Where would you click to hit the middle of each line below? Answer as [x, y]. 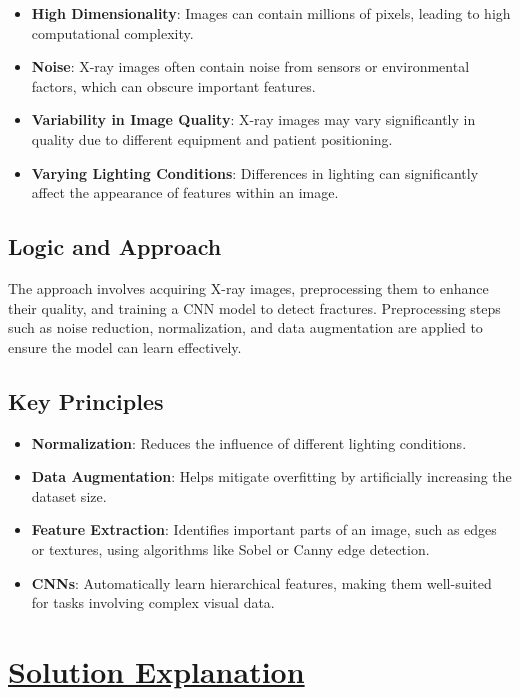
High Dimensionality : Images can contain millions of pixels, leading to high [271, 13]
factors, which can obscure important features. [173, 85]
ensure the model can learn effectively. [125, 346]
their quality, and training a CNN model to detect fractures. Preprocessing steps [254, 307]
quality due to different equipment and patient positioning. [212, 138]
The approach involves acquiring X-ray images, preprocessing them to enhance [248, 287]
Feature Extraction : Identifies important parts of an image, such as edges [264, 529]
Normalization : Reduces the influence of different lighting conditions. [249, 442]
